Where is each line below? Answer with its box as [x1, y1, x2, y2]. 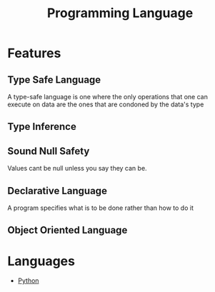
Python [17, 276, 39, 285]
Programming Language [46, 5, 194, 21]
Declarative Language [7, 184, 107, 197]
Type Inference [7, 121, 76, 133]
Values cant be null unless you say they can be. [7, 164, 148, 173]
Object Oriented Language [7, 224, 128, 236]
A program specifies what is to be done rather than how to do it [7, 203, 194, 212]
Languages [7, 253, 75, 269]
